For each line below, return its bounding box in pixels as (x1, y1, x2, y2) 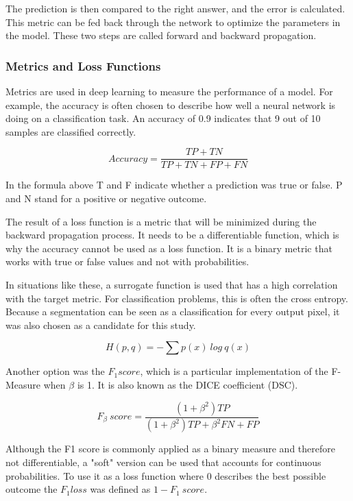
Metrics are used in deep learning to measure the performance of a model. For (5, 84, 333, 98)
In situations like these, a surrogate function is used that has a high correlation (5, 278, 338, 291)
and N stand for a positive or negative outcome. (5, 191, 207, 206)
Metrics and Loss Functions (5, 57, 161, 74)
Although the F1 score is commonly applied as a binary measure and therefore (5, 441, 335, 456)
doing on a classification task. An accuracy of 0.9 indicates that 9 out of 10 (5, 111, 321, 125)
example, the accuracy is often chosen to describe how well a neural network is (5, 97, 336, 112)
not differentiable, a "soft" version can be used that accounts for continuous (5, 455, 321, 469)
